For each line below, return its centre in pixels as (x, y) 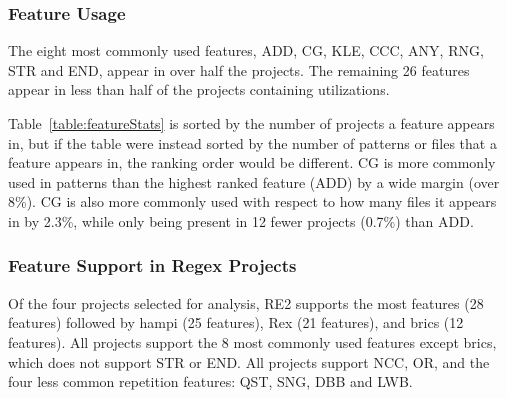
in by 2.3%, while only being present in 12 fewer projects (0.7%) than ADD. (241, 220)
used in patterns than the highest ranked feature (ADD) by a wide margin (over (254, 181)
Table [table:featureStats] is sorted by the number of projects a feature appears (251, 123)
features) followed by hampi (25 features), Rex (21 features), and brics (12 (236, 322)
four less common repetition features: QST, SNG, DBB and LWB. (210, 381)
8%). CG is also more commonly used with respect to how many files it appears (252, 201)
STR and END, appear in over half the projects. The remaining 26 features (239, 69)
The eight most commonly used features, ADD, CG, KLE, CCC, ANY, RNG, (246, 50)
